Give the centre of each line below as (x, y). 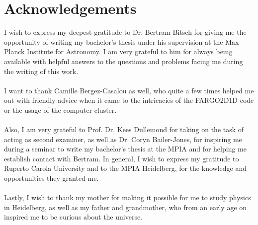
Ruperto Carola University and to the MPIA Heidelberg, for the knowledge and (125, 168)
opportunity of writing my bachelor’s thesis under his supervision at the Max (122, 41)
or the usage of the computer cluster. (60, 110)
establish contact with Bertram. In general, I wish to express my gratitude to (122, 158)
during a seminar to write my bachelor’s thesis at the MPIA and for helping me (125, 149)
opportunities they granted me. (51, 178)
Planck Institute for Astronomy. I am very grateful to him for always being (118, 51)
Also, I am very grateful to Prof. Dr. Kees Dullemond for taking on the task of (124, 129)
